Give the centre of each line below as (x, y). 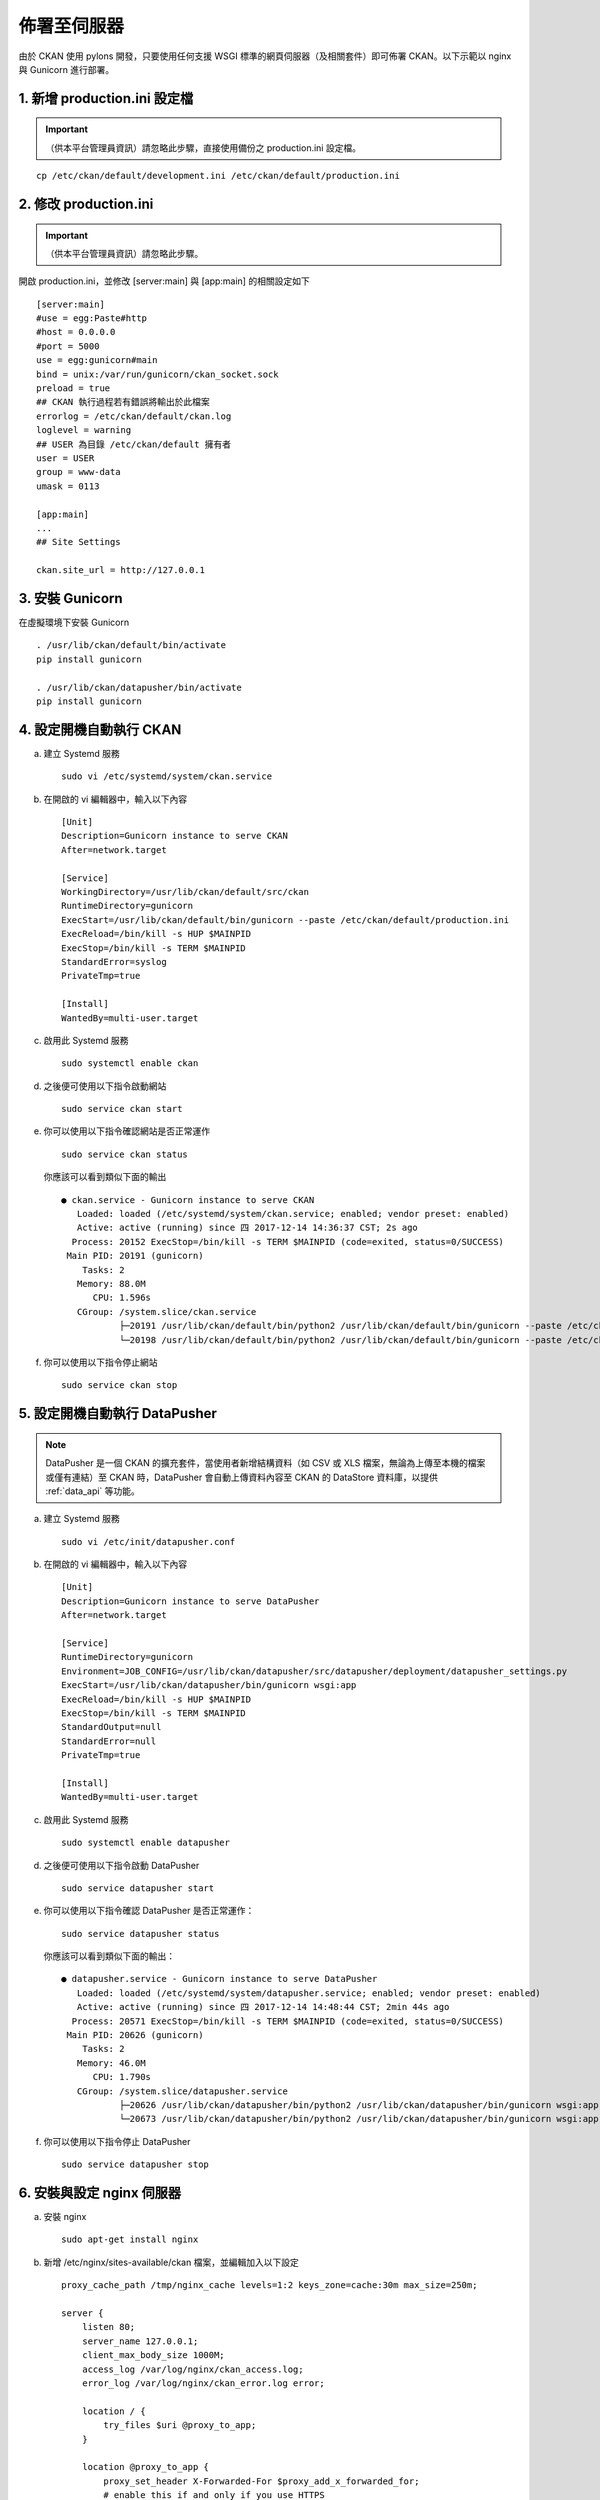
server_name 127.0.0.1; (140, 2341)
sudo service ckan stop (119, 1385)
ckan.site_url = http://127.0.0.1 (120, 570)
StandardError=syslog (114, 961)
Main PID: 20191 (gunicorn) (135, 1256)
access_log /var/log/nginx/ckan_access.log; (192, 2369)
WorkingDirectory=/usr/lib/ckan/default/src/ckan (185, 892)
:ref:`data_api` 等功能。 (92, 1491)
